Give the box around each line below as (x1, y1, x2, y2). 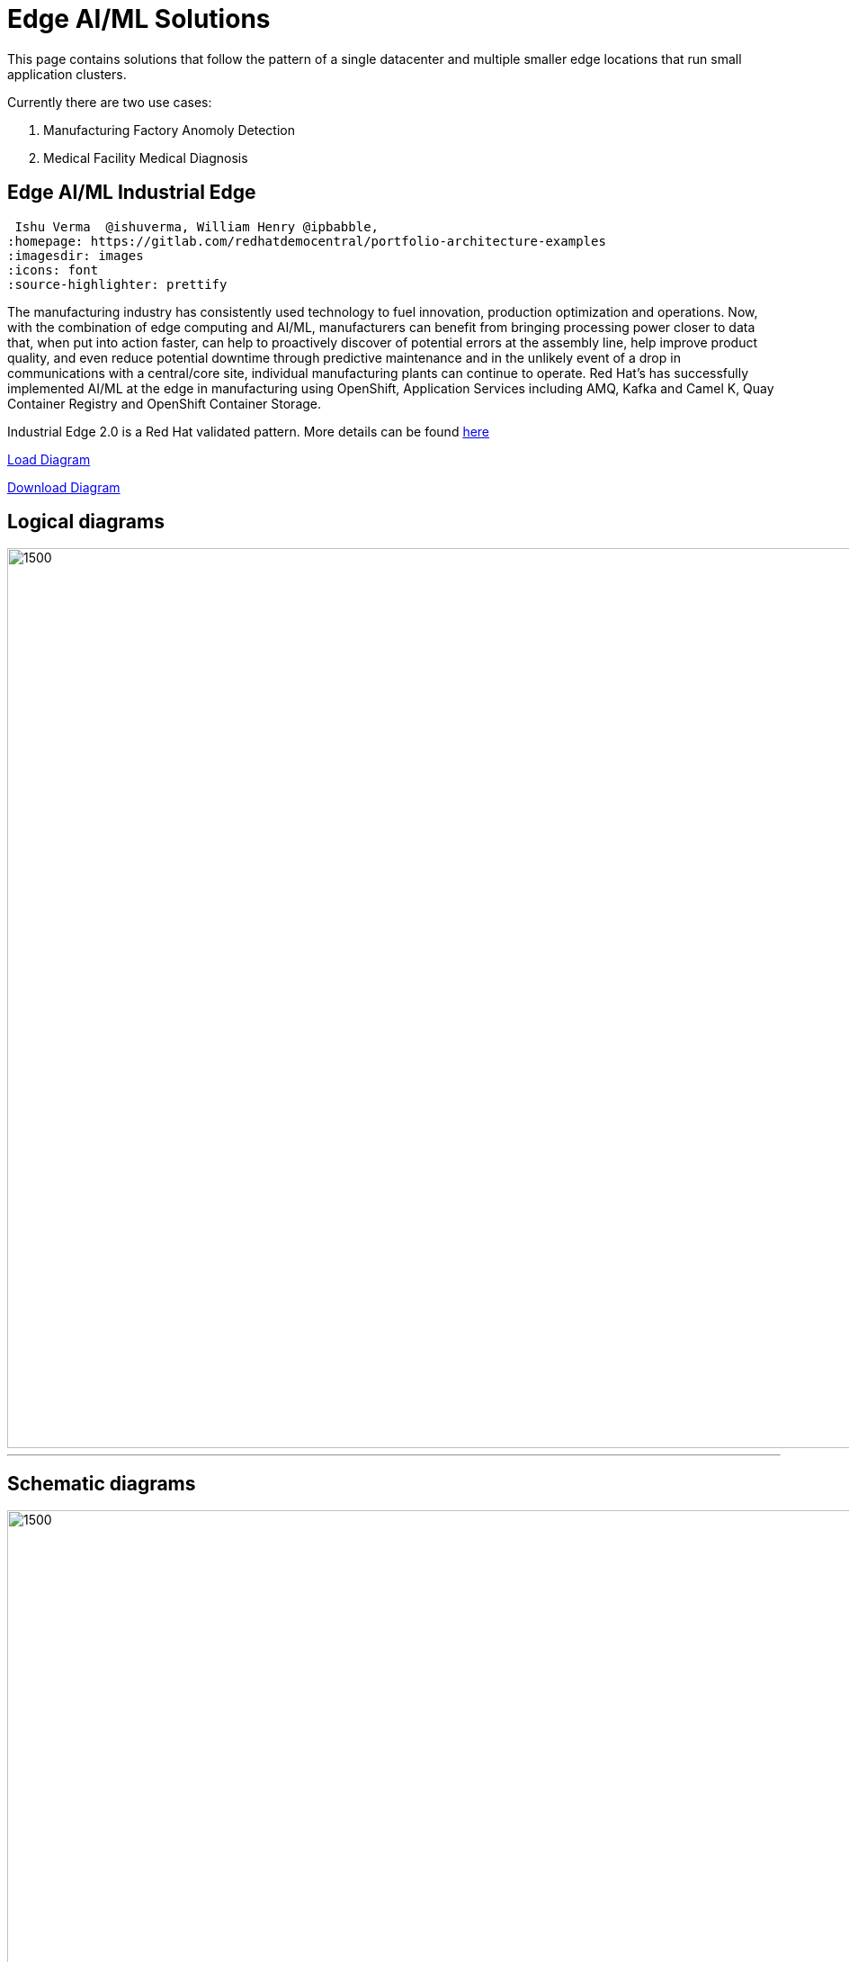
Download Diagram (7, 479, 121, 495)
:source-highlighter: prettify (7, 276, 228, 292)
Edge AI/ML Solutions (7, 4, 271, 34)
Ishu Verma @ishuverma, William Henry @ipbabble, (14, 219, 380, 234)
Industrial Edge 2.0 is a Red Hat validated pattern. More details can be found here (7, 423, 490, 439)
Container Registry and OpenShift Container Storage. (7, 395, 322, 411)
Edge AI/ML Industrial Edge (7, 181, 256, 204)
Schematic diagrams (7, 1471, 196, 1495)
